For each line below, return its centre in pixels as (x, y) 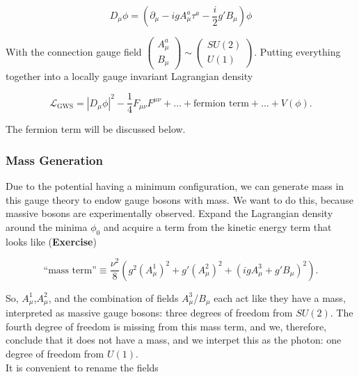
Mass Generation (54, 160)
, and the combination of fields (113, 297)
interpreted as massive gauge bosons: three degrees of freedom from (149, 313)
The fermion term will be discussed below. (96, 129)
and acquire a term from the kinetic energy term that (217, 226)
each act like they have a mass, (280, 297)
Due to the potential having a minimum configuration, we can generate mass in (175, 186)
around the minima (47, 226)
